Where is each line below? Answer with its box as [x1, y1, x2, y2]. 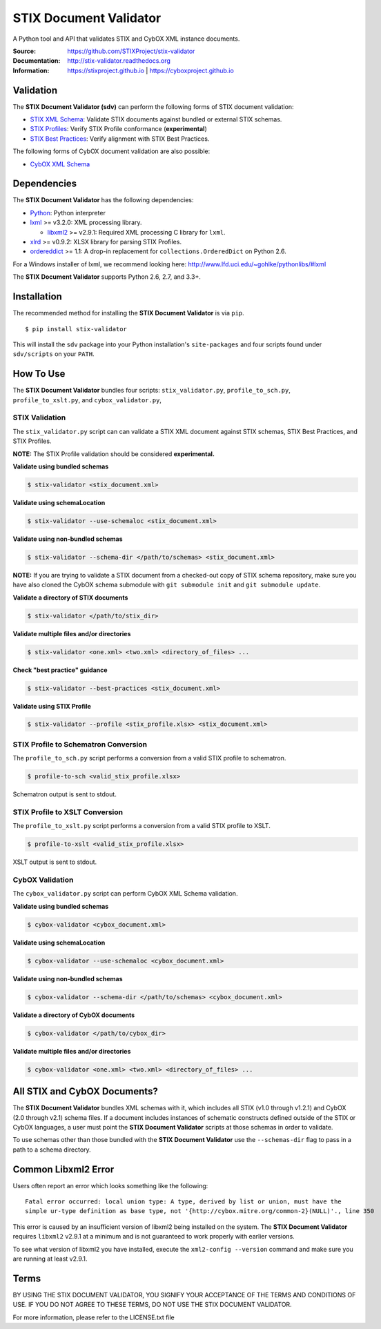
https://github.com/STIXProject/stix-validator [67, 47, 195, 55]
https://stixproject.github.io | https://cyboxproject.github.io [67, 66, 234, 75]
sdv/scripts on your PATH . [12, 350, 95, 358]
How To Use [12, 368, 66, 380]
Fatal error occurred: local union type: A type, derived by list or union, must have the [25, 1198, 342, 1205]
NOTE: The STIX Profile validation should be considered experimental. [12, 449, 215, 458]
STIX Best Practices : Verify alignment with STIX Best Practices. [30, 135, 210, 143]
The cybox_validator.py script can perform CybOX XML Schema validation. [12, 889, 238, 898]
